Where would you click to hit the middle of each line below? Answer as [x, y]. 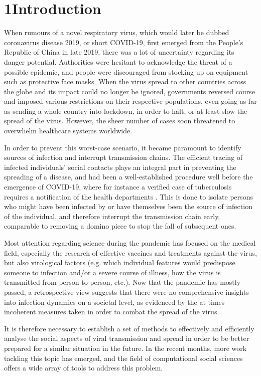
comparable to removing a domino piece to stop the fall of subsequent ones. [120, 226]
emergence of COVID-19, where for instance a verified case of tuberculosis [118, 187]
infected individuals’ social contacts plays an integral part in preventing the [120, 167]
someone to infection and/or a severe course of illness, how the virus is [112, 272]
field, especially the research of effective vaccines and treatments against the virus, [130, 252]
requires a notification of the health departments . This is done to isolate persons [129, 196]
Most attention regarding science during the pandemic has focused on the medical [130, 243]
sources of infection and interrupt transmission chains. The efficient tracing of [123, 157]
